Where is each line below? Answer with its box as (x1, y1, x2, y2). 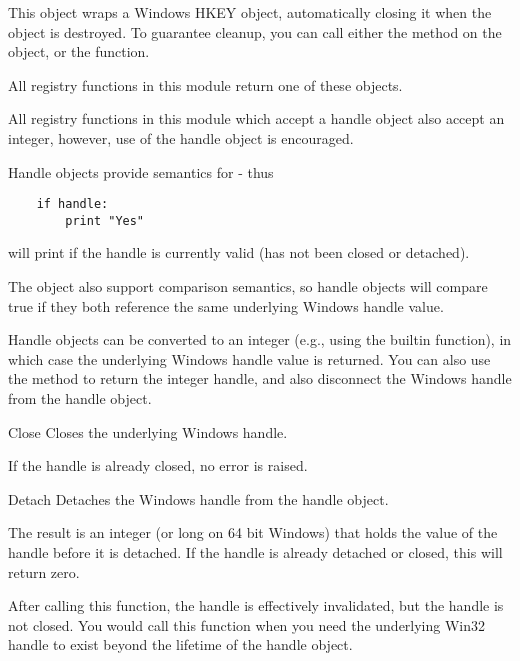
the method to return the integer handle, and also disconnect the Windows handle (8, 368, 512, 389)
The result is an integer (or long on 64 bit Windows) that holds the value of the (8, 522, 498, 543)
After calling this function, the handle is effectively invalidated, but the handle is (8, 595, 504, 616)
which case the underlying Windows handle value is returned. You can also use (8, 348, 491, 369)
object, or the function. (8, 41, 150, 62)
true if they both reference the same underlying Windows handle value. (8, 295, 444, 316)
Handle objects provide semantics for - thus (8, 161, 274, 182)
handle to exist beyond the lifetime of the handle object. (8, 634, 353, 655)
